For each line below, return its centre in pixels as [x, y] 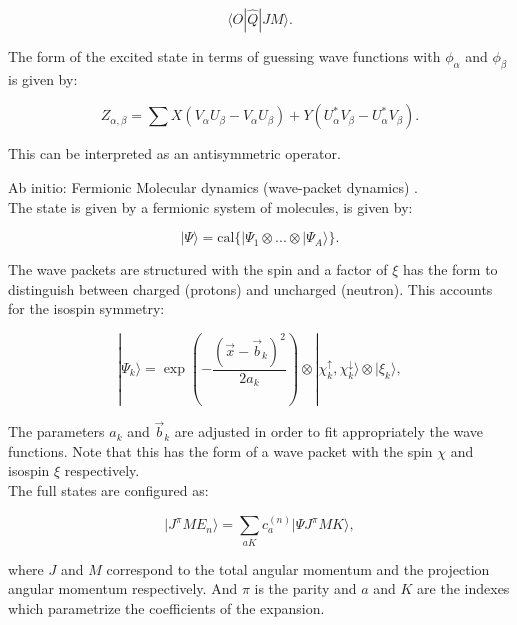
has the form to [450, 269]
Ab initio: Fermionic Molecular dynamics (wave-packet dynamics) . [213, 186]
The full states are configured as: [108, 490]
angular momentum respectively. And [123, 588]
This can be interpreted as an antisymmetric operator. [174, 153]
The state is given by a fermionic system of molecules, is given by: [210, 206]
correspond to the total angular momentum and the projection [298, 568]
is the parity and [305, 588]
